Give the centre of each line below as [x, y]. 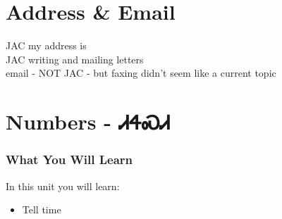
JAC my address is [46, 45]
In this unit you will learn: [63, 186]
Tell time [42, 209]
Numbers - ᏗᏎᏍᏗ [88, 121]
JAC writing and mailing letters [75, 59]
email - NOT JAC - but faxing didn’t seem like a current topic [141, 73]
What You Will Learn [69, 159]
